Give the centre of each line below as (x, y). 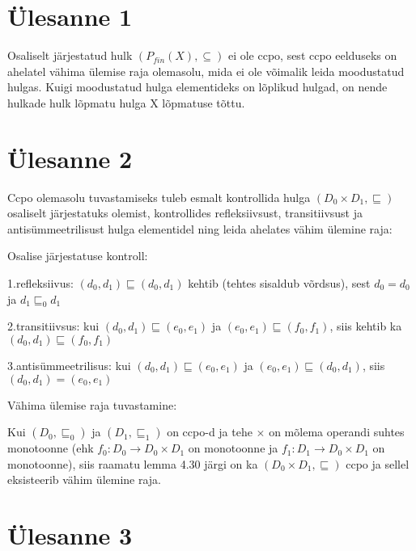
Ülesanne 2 (70, 158)
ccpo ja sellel (378, 463)
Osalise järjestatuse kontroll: (78, 256)
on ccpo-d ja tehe (210, 432)
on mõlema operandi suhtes (337, 432)
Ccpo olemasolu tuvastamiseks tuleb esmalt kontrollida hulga (159, 197)
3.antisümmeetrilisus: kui (69, 365)
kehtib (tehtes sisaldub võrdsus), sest (279, 283)
